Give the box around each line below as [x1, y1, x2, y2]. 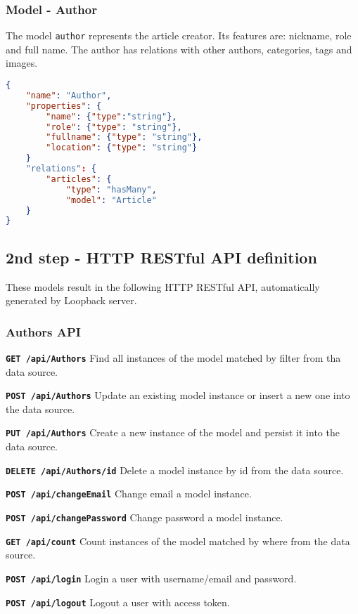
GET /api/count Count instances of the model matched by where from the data [6, 533, 350, 548]
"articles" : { [46, 174, 112, 184]
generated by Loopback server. [6, 293, 137, 308]
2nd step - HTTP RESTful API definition [6, 246, 317, 268]
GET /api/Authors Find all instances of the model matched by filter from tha [6, 350, 341, 365]
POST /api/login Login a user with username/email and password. [6, 570, 297, 585]
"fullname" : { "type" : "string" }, [46, 132, 203, 143]
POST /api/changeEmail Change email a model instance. [6, 486, 252, 501]
